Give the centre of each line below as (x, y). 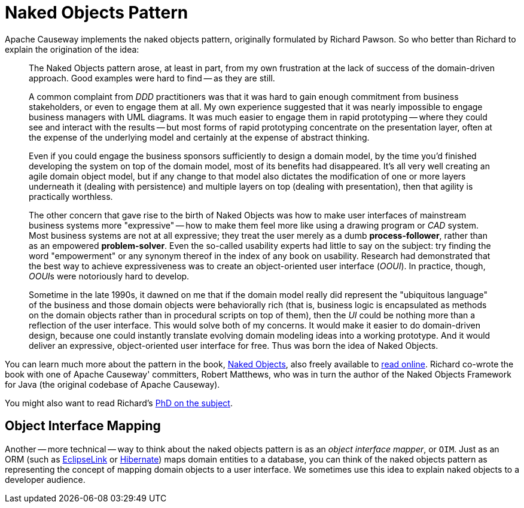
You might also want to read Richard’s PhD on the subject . (119, 403)
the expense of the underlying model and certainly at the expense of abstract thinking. (199, 137)
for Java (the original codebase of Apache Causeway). (112, 384)
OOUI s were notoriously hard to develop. (109, 276)
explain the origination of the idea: (72, 49)
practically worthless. (71, 196)
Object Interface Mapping (83, 426)
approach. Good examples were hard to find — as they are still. (152, 78)
